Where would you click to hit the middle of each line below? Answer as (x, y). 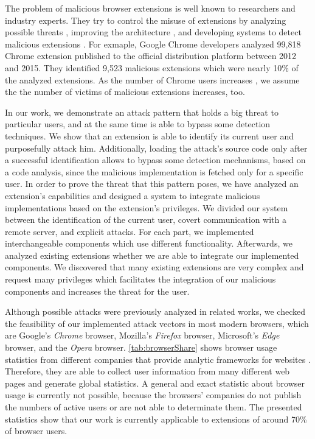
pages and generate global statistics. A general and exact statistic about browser (155, 383)
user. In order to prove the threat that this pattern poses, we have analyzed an (152, 184)
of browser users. (36, 431)
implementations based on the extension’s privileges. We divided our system (147, 207)
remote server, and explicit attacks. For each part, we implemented (130, 231)
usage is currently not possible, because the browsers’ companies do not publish (153, 395)
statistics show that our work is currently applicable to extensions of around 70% (156, 419)
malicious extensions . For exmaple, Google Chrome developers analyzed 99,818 (153, 44)
